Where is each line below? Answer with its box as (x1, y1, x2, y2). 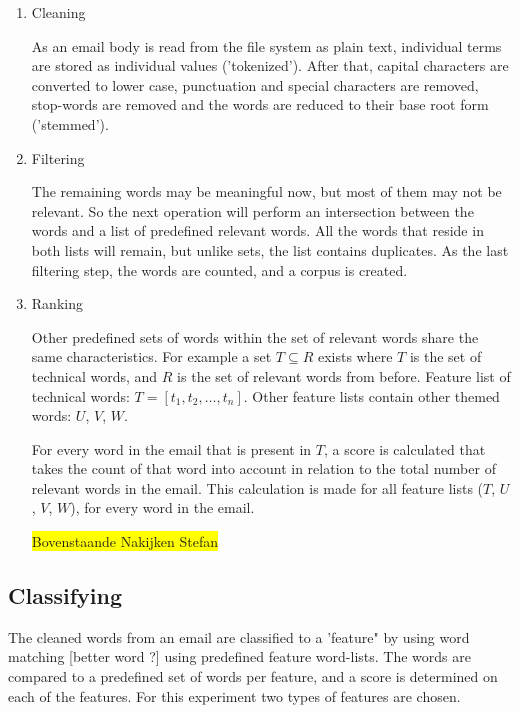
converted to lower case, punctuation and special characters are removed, (31, 74, 479, 95)
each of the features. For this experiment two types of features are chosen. (8, 685, 461, 706)
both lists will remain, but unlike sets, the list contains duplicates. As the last (31, 239, 509, 260)
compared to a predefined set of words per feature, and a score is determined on (8, 666, 498, 687)
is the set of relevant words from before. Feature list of (177, 365, 511, 386)
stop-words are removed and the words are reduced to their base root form (31, 94, 489, 115)
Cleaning (31, 2, 86, 22)
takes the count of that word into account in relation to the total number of (31, 458, 496, 479)
